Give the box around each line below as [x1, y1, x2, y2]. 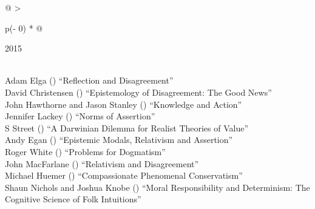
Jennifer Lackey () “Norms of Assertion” [5, 110, 155, 122]
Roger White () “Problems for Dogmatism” [5, 145, 166, 158]
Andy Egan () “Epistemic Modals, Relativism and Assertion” [5, 133, 233, 146]
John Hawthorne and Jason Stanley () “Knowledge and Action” [5, 98, 242, 110]
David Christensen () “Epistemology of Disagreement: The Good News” [5, 85, 272, 98]
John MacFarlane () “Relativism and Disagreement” [5, 157, 199, 170]
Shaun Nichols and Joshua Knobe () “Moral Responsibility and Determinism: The [5, 181, 310, 193]
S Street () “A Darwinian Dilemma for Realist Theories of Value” [5, 121, 249, 134]
